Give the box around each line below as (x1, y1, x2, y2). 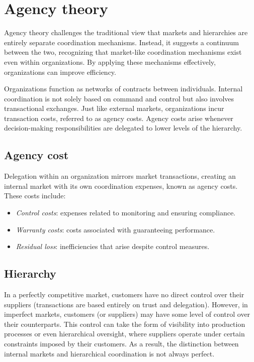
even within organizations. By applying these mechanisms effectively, (4, 56, 216, 67)
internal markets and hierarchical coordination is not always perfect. (4, 348, 215, 358)
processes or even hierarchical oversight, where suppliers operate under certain (4, 328, 245, 339)
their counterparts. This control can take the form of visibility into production (4, 318, 245, 329)
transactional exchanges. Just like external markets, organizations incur (4, 103, 224, 113)
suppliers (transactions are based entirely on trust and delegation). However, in (4, 299, 248, 309)
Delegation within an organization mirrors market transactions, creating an (4, 171, 236, 181)
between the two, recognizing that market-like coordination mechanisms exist (4, 47, 242, 57)
